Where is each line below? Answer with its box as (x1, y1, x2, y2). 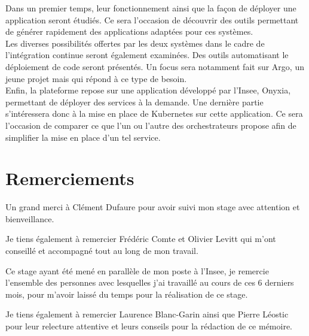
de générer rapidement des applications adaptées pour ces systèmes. (5, 25, 253, 38)
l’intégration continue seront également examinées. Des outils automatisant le (5, 49, 289, 61)
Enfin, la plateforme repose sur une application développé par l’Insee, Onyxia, (5, 84, 291, 96)
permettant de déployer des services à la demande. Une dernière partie (5, 95, 264, 108)
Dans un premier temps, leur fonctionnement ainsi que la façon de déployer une (5, 2, 296, 14)
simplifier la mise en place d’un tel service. (5, 131, 161, 143)
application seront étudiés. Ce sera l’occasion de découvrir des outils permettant (5, 13, 299, 26)
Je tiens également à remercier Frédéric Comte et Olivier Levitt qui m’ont (5, 232, 276, 245)
